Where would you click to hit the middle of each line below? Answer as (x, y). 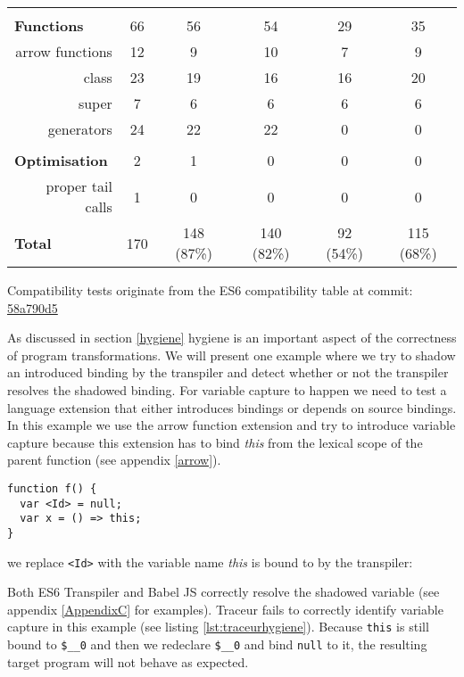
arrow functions (64, 51)
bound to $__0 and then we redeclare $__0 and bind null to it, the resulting (217, 644)
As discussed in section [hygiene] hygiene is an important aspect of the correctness (232, 338)
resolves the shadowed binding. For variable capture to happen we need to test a (227, 389)
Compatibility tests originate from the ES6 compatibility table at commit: (210, 290)
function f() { (52, 488)
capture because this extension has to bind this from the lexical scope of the (215, 442)
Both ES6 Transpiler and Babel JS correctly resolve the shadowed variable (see (224, 592)
